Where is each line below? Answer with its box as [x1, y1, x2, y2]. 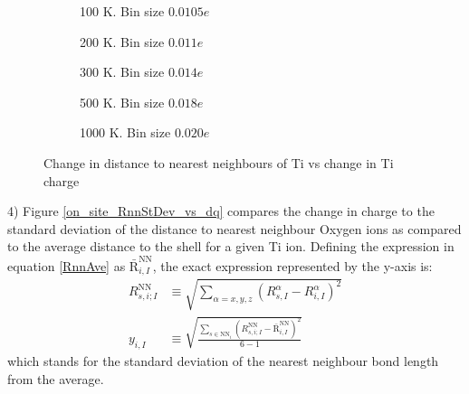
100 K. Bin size [80, 2, 165, 20]
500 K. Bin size [80, 92, 165, 111]
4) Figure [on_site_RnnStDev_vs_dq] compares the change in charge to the [7, 202, 435, 220]
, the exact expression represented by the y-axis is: [152, 256, 433, 275]
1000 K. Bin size [80, 123, 171, 142]
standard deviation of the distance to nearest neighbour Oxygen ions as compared [7, 219, 462, 238]
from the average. [7, 369, 104, 388]
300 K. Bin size [80, 62, 165, 81]
